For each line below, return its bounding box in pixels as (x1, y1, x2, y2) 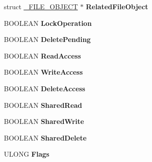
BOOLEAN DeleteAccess (4, 83, 85, 93)
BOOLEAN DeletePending (4, 34, 91, 44)
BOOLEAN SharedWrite (4, 116, 84, 126)
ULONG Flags (4, 149, 50, 159)
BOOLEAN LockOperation (4, 18, 92, 28)
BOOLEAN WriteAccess (4, 67, 83, 77)
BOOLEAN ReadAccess (4, 50, 81, 61)
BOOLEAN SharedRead (4, 100, 82, 110)
